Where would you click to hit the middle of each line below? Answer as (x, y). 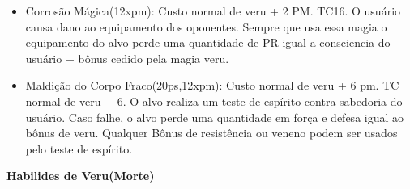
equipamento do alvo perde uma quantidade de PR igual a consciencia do (208, 42)
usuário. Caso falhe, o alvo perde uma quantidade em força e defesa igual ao (215, 117)
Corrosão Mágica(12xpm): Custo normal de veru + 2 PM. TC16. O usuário (213, 10)
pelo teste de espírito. (79, 148)
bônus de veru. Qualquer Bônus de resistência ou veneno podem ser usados (211, 133)
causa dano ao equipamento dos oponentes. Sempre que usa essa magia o (206, 26)
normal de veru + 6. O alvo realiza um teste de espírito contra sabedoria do (214, 101)
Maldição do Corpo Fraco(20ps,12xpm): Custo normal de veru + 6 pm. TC (212, 85)
